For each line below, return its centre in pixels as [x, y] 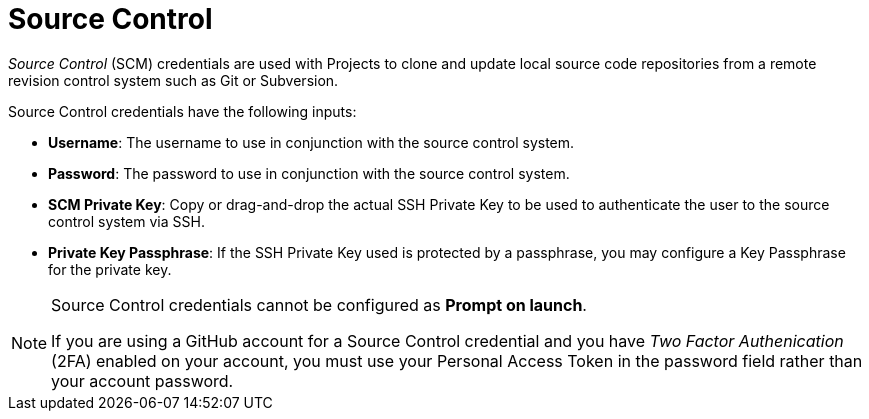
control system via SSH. [126, 221]
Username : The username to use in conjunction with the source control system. [311, 142]
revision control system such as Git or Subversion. [173, 80]
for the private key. [110, 269]
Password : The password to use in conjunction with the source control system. [309, 173]
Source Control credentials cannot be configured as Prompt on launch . [319, 304]
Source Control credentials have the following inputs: [182, 111]
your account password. [142, 380]
